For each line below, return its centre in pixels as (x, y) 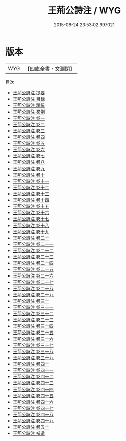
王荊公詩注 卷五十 (31, 427)
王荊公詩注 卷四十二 (33, 376)
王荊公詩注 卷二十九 (33, 294)
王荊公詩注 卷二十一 (33, 244)
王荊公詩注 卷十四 (31, 200)
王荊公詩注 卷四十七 (33, 408)
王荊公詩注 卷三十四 (33, 326)
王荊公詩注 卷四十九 (33, 421)
